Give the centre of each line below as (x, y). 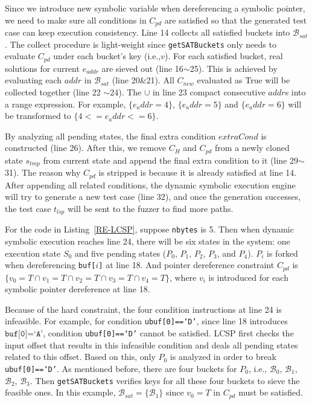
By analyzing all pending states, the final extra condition (110, 136)
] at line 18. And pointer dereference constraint (186, 265)
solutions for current (42, 68)
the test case (28, 208)
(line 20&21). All (143, 80)
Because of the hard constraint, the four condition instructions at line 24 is (143, 309)
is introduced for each (248, 277)
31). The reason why (43, 172)
